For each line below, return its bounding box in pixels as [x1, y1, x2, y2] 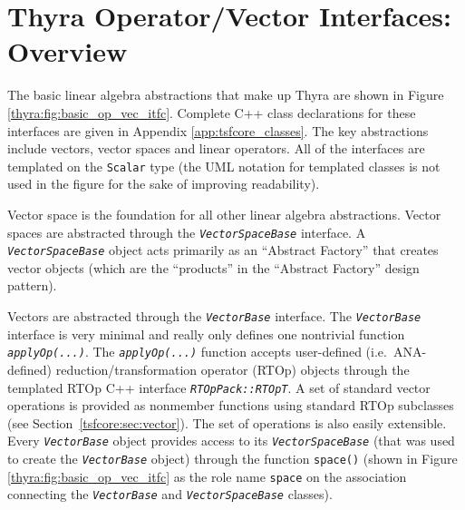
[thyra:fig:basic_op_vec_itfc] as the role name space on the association [7, 466, 407, 485]
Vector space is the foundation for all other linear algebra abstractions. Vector [7, 204, 441, 223]
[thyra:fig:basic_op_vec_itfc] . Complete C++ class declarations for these [7, 103, 416, 122]
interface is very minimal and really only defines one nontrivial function [7, 324, 405, 343]
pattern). [7, 276, 57, 295]
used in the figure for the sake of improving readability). [7, 174, 320, 193]
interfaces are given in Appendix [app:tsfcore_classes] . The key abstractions [7, 121, 429, 140]
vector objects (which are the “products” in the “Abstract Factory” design [7, 258, 420, 277]
